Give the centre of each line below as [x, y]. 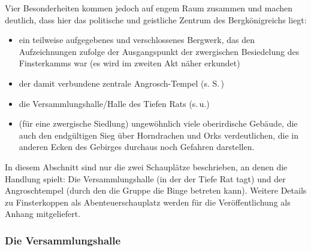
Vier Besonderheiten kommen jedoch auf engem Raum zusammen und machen [149, 8]
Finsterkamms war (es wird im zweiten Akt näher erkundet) [129, 63]
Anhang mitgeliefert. [43, 214]
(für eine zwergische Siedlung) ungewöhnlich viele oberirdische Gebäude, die [158, 123]
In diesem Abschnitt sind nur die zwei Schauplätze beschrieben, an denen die [146, 166]
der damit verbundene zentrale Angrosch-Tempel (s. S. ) [121, 83]
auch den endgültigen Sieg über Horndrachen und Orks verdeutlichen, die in [159, 135]
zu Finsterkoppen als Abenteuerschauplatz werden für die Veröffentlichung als [148, 202]
